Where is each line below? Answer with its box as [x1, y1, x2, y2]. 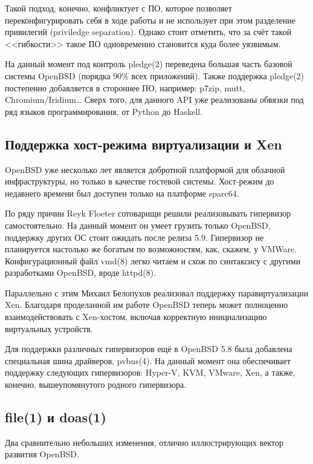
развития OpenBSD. [5, 448, 79, 460]
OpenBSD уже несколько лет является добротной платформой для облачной [5, 163, 285, 175]
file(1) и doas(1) [5, 408, 106, 426]
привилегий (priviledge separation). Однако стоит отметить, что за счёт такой [5, 25, 292, 38]
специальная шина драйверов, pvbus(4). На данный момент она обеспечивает [5, 354, 291, 367]
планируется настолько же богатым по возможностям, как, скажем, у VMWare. [5, 243, 297, 255]
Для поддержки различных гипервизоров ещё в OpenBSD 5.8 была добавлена [5, 342, 292, 355]
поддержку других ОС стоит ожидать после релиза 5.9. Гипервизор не [5, 230, 264, 243]
